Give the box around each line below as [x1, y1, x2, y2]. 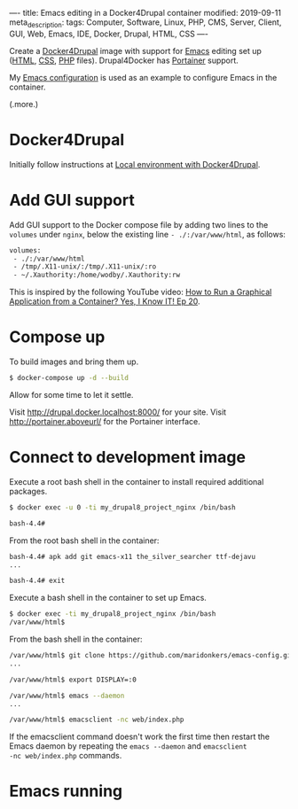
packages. [9, 486, 48, 496]
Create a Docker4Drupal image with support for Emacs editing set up [9, 45, 262, 56]
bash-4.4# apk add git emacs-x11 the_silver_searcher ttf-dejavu [9, 552, 255, 561]
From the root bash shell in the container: [9, 535, 160, 546]
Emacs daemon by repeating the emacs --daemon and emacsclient [9, 741, 247, 751]
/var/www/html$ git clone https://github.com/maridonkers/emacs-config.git [9, 651, 295, 660]
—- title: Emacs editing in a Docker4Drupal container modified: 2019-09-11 [9, 8, 282, 18]
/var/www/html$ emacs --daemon [9, 691, 125, 700]
